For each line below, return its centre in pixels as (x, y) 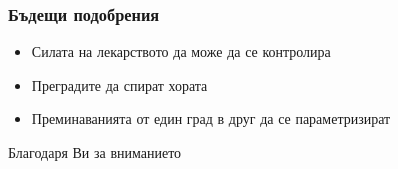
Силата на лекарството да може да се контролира (181, 51)
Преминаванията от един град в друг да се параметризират (211, 118)
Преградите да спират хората (119, 84)
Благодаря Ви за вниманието (95, 152)
